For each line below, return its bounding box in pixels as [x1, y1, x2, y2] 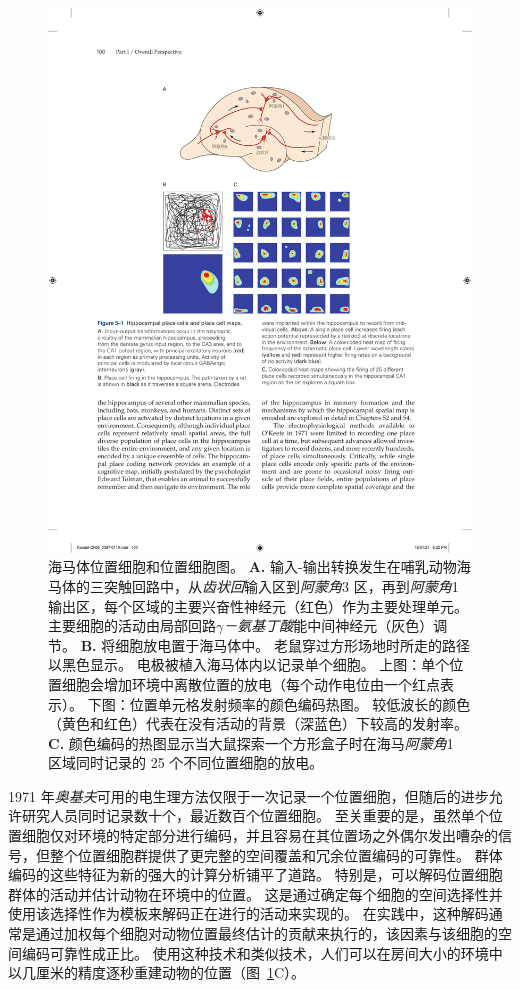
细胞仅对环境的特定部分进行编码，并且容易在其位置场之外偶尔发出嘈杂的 [21, 825, 498, 846]
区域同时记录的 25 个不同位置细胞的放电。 [48, 752, 324, 773]
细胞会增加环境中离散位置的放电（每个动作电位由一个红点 [61, 673, 440, 694]
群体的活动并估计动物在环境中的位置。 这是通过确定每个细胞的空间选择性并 [8, 883, 503, 904]
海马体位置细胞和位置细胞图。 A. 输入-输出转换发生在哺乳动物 [48, 556, 457, 577]
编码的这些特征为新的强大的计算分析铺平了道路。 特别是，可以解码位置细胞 [8, 864, 503, 885]
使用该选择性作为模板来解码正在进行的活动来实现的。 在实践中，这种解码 [8, 903, 489, 924]
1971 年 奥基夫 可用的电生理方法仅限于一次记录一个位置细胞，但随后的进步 [8, 785, 489, 806]
